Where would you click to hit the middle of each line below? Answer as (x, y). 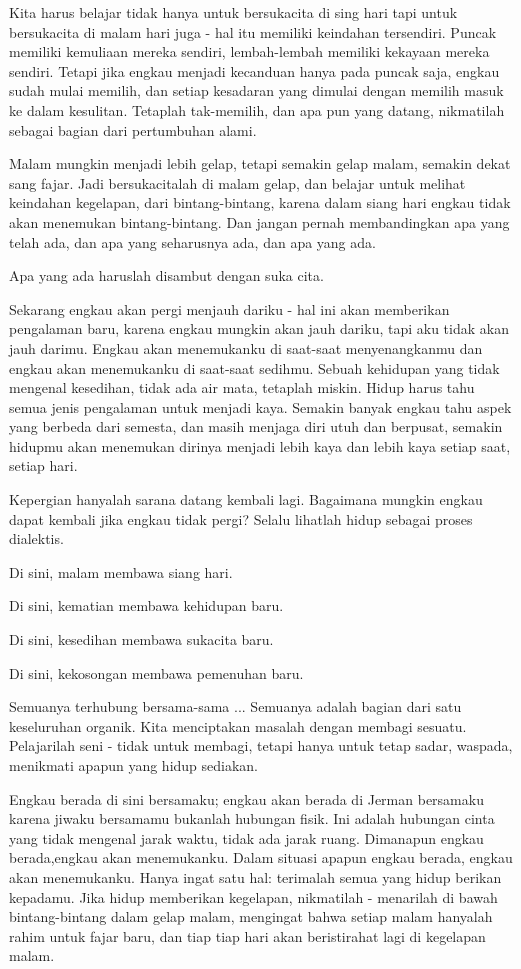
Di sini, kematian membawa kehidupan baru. (146, 605)
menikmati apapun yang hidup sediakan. (134, 765)
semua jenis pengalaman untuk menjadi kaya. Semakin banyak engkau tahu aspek (260, 406)
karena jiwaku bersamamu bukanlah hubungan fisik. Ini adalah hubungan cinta (252, 818)
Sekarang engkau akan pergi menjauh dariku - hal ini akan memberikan (229, 308)
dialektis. (36, 538)
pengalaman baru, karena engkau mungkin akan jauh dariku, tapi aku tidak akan (259, 328)
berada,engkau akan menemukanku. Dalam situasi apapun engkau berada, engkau (261, 857)
